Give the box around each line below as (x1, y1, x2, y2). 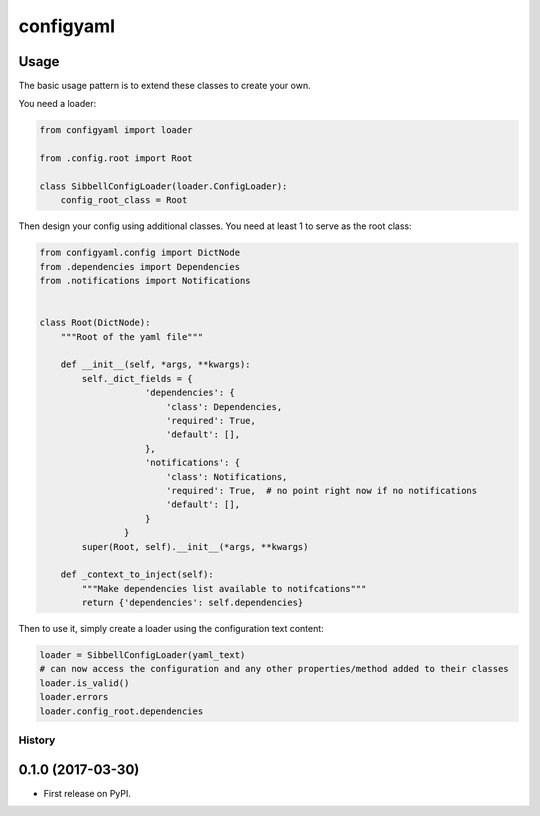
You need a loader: (18, 98, 97, 110)
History (18, 733, 56, 747)
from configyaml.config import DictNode (39, 247, 240, 259)
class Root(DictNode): (39, 317, 151, 329)
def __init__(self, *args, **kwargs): (60, 359, 251, 370)
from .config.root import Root (39, 153, 194, 164)
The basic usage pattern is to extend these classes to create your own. (18, 80, 311, 92)
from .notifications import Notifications (39, 275, 251, 287)
